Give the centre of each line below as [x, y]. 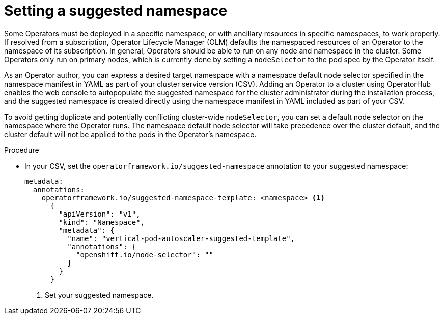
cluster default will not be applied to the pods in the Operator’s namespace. [130, 134]
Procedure [22, 150]
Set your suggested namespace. [99, 295]
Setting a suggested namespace [116, 11]
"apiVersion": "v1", [100, 214]
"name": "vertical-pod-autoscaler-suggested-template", [181, 238]
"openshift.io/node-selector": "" [145, 255]
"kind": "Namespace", [102, 222]
